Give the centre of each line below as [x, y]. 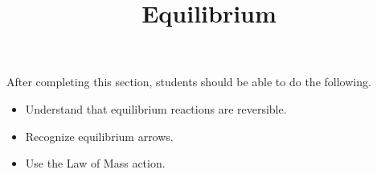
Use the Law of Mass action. [95, 163]
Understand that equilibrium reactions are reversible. [156, 108]
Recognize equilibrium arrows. [99, 136]
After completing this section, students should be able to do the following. [189, 82]
